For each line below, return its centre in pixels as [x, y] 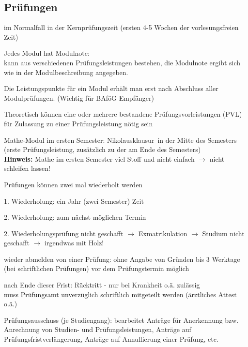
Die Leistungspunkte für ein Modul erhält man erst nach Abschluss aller [111, 88]
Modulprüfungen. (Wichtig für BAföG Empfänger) [79, 98]
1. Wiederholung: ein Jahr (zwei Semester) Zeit [74, 201]
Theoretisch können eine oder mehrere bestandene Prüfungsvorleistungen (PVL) [123, 114]
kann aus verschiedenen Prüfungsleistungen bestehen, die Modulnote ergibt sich [122, 62]
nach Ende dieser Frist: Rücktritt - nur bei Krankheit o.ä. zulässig [102, 285]
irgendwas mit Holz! [74, 243]
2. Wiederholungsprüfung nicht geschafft [64, 233]
